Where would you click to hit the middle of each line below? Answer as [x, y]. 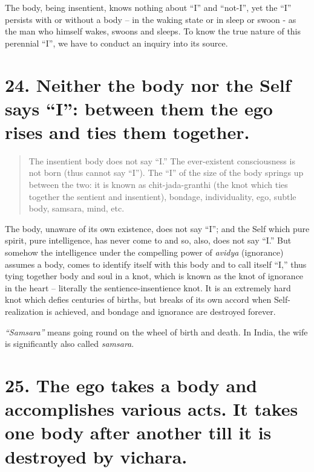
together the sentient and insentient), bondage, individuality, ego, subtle [162, 196]
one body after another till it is [138, 432]
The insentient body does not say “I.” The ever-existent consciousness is [162, 160]
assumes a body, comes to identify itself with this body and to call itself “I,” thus [156, 264]
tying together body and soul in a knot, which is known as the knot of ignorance [154, 276]
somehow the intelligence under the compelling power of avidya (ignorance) [144, 252]
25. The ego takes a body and [131, 385]
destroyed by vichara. [96, 456]
